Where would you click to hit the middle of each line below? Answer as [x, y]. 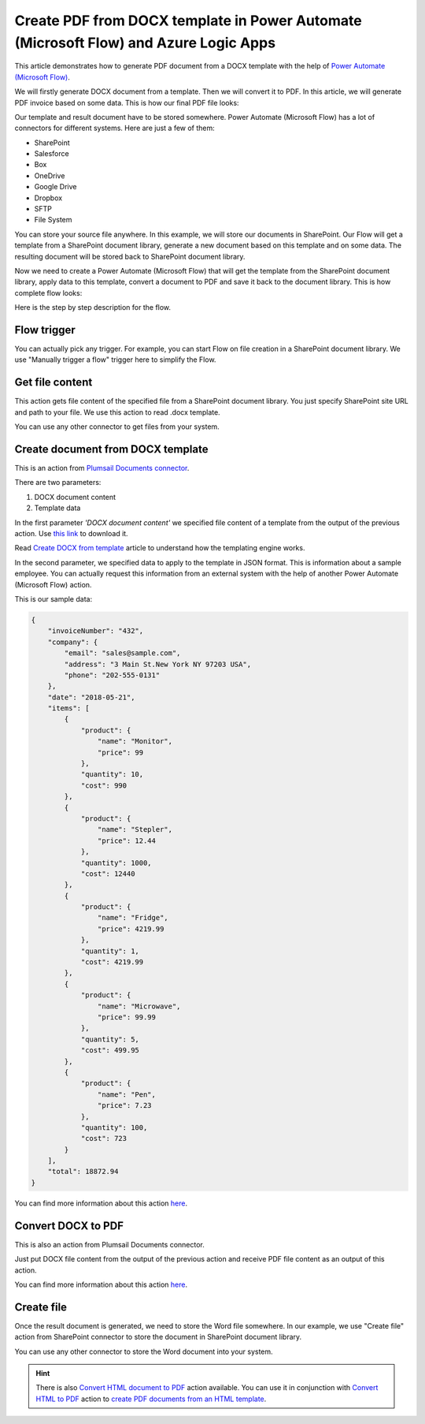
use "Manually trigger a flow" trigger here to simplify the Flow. [115, 360]
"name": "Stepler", [135, 829]
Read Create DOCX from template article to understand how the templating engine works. [160, 548]
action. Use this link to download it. [72, 533]
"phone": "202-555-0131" [112, 675]
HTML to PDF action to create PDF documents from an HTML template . [151, 1399]
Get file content [54, 382]
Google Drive [55, 187]
